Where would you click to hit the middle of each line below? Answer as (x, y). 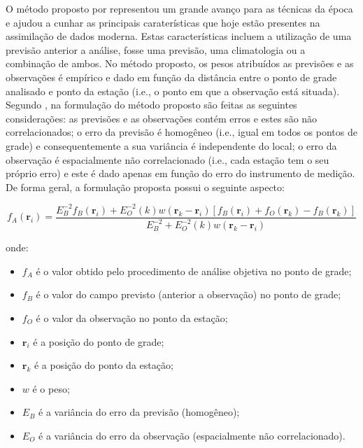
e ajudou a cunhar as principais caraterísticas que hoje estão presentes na (163, 22)
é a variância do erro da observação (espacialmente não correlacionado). (192, 435)
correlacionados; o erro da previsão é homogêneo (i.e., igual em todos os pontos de (181, 132)
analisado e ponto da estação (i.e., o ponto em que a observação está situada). (173, 91)
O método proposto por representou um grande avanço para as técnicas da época (179, 8)
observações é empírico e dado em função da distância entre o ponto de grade (171, 77)
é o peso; (51, 388)
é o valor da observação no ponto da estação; (132, 318)
